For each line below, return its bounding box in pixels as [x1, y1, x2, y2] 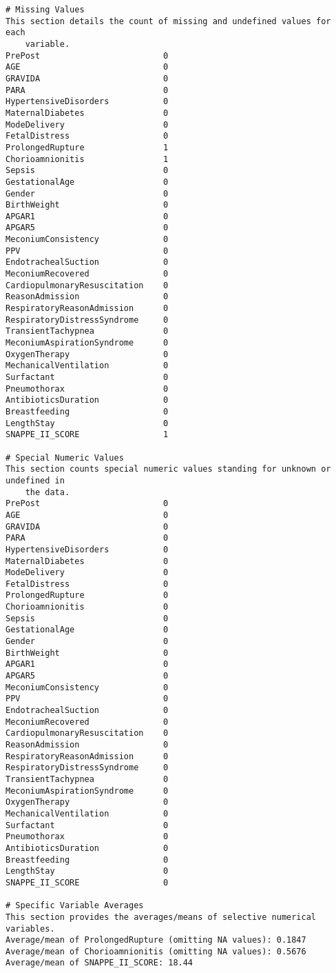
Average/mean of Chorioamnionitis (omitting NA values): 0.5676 [6, 946, 306, 956]
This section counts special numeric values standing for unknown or [6, 464, 331, 474]
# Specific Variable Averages [6, 901, 144, 911]
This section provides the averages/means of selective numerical [6, 912, 317, 922]
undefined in [6, 475, 65, 485]
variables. [6, 923, 55, 934]
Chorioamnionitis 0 [6, 602, 169, 612]
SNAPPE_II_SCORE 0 [6, 877, 169, 887]
